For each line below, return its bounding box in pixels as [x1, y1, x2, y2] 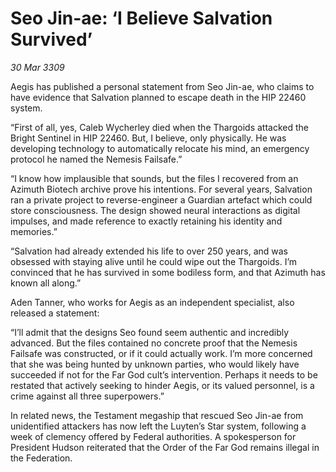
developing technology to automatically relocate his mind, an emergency [10, 142, 310, 154]
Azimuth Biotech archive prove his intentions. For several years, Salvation [10, 183, 313, 195]
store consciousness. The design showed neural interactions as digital [10, 204, 301, 216]
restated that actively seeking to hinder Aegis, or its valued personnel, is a [10, 379, 315, 391]
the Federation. [10, 452, 73, 464]
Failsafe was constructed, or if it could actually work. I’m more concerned [10, 347, 313, 359]
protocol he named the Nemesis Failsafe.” [10, 153, 183, 165]
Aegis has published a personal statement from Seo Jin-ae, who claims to [10, 80, 315, 92]
